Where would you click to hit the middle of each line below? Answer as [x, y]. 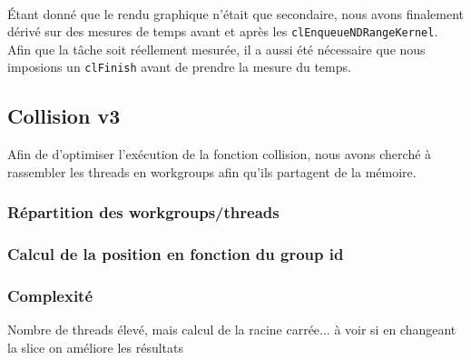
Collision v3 [64, 116]
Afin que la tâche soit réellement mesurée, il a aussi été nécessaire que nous [216, 49]
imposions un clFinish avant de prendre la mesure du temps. [179, 67]
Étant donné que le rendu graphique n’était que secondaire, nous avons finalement [236, 13]
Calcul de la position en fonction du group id [176, 254]
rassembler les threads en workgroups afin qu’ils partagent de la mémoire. [212, 171]
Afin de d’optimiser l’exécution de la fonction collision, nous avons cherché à [220, 154]
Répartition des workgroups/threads [143, 212]
